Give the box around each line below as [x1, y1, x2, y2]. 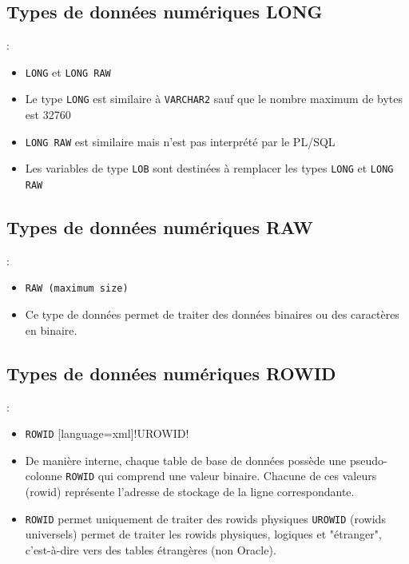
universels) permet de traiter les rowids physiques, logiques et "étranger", [25, 526, 382, 542]
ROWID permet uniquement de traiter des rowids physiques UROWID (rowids [25, 510, 386, 526]
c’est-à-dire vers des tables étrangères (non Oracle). [25, 541, 276, 558]
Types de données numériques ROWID [6, 360, 336, 385]
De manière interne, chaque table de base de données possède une [25, 451, 347, 468]
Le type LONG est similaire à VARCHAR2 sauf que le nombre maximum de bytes [25, 90, 403, 107]
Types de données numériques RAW [6, 215, 313, 240]
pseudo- [349, 451, 387, 468]
